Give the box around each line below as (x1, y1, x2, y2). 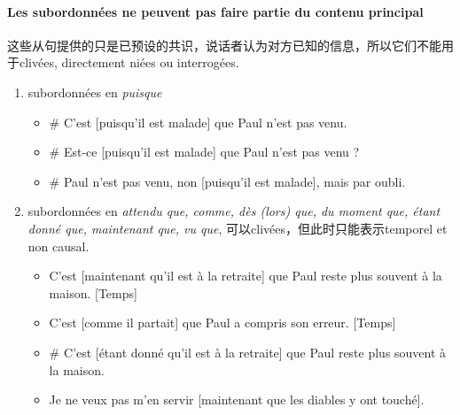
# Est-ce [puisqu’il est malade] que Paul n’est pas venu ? (49, 142, 360, 161)
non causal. (27, 236, 90, 255)
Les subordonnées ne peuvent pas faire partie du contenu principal (7, 2, 424, 20)
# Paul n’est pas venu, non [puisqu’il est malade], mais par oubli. (49, 172, 406, 190)
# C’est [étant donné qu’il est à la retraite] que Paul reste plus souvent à (49, 342, 447, 361)
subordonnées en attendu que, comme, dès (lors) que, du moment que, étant (27, 202, 441, 220)
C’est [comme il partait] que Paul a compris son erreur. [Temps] (49, 313, 396, 332)
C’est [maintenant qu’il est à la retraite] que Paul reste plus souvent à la (49, 266, 442, 285)
